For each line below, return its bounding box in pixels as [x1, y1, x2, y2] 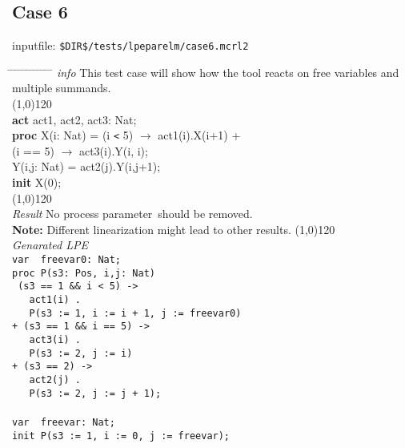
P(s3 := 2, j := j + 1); [29, 387, 162, 399]
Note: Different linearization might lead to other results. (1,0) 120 [12, 220, 335, 237]
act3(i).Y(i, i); [78, 142, 148, 159]
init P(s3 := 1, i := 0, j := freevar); [12, 430, 231, 442]
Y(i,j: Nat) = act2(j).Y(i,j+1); [12, 158, 161, 175]
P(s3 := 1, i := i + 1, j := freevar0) [29, 307, 242, 319]
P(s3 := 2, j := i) [29, 347, 133, 359]
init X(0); [12, 174, 62, 191]
